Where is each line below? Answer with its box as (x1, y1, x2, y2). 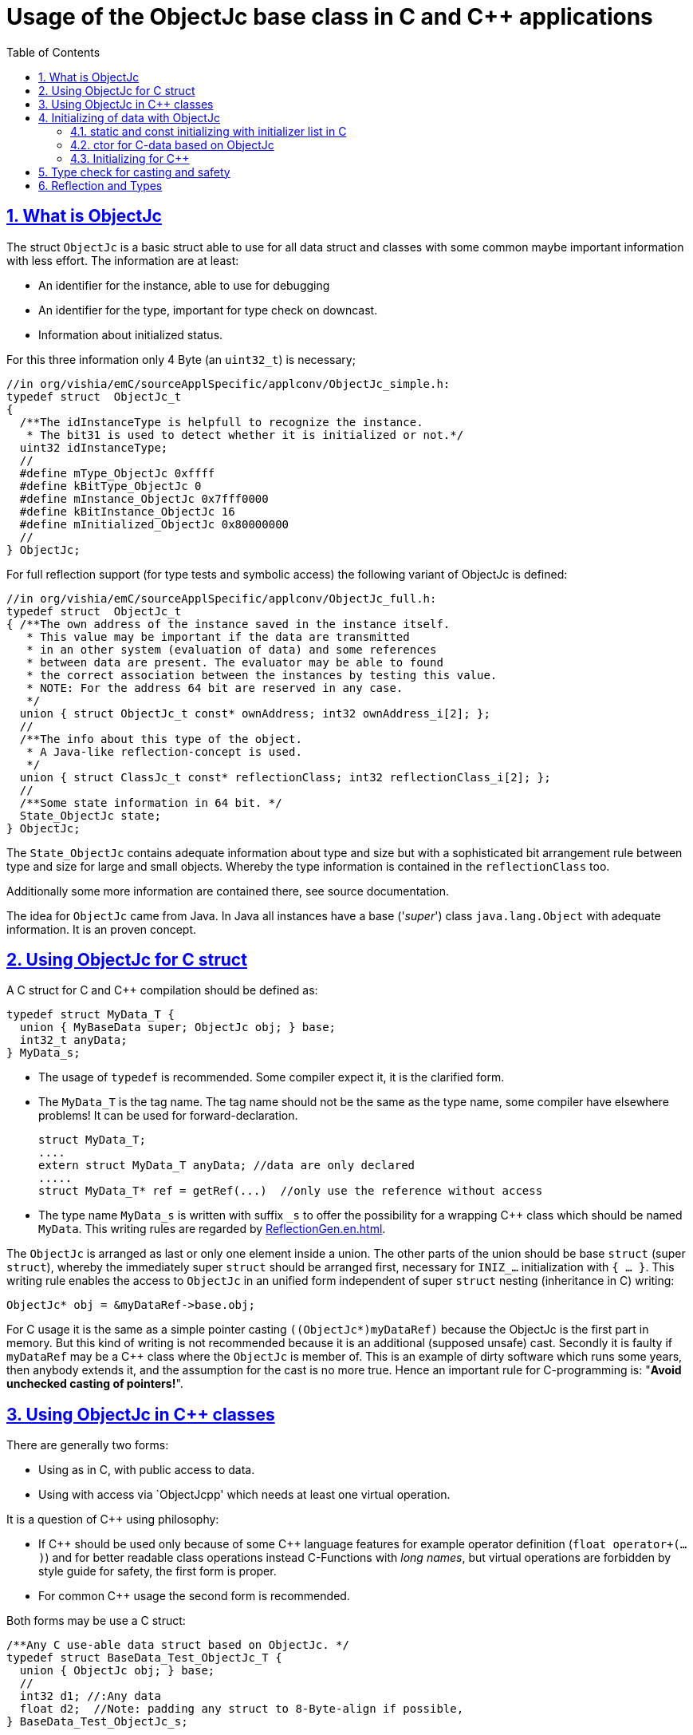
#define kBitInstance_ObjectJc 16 (19, 504, 235, 518)
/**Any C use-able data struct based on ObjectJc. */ (6, 1638, 349, 1652)
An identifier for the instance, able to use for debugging (38, 278, 330, 292)
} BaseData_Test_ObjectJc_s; (6, 1715, 188, 1729)
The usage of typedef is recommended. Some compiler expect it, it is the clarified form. (38, 1070, 505, 1085)
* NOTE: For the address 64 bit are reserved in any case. (26, 681, 404, 694)
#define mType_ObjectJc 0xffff (19, 466, 215, 480)
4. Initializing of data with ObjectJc (38, 110, 220, 124)
